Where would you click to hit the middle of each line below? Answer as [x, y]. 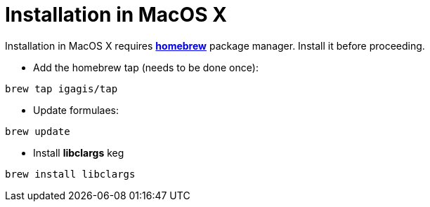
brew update [38, 131]
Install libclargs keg [79, 152]
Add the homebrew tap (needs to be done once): [146, 67]
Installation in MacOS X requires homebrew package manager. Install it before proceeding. [215, 45]
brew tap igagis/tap [61, 88]
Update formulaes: [76, 110]
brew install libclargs [70, 174]
